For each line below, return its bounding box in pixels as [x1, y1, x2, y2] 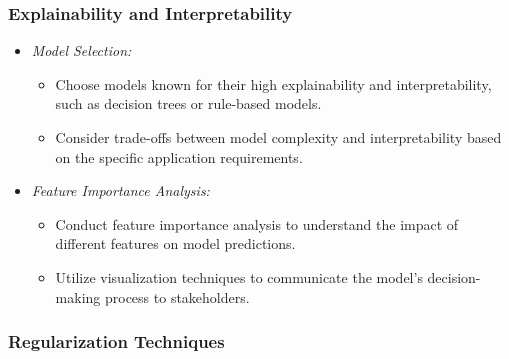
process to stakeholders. [104, 286, 250, 307]
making [55, 286, 101, 307]
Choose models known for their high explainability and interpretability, [55, 73, 492, 94]
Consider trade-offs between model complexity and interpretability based [55, 127, 502, 147]
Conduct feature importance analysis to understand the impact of [55, 213, 459, 234]
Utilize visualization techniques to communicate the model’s [55, 266, 423, 287]
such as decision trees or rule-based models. [55, 93, 322, 114]
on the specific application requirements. [55, 146, 303, 167]
